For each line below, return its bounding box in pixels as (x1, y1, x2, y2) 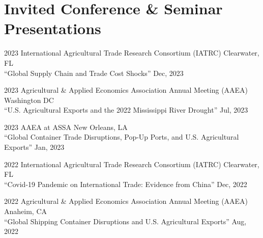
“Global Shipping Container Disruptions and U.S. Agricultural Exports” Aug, (4, 216, 247, 226)
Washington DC (4, 94, 54, 105)
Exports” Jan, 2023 (4, 142, 65, 152)
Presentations (4, 18, 101, 39)
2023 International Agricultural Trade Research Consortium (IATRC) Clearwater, (4, 47, 259, 58)
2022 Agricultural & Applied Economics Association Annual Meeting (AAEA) (4, 196, 248, 206)
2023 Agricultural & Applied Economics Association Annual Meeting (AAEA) (4, 85, 248, 95)
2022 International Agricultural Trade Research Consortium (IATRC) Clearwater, (4, 158, 259, 169)
